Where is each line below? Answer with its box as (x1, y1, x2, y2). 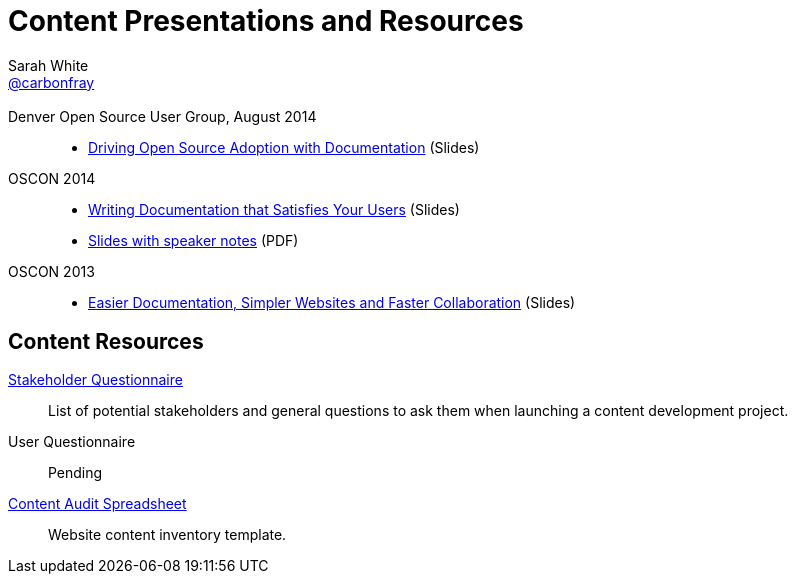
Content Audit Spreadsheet (8, 495, 187, 513)
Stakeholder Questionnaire (8, 371, 183, 389)
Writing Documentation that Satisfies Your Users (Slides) (88, 201, 460, 219)
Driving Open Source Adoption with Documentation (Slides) (88, 139, 480, 157)
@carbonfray (8, 73, 95, 91)
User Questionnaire (8, 433, 136, 451)
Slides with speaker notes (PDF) (88, 232, 299, 250)
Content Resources (8, 328, 204, 354)
